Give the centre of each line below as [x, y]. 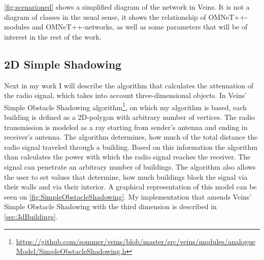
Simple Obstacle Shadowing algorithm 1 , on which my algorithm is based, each [125, 106]
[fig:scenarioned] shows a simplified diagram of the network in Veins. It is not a [127, 7]
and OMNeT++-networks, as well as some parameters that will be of [140, 27]
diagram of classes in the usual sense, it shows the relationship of [105, 17]
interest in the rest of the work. [53, 36]
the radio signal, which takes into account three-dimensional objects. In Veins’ [126, 95]
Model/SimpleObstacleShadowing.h [71, 251]
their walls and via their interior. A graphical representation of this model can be [130, 187]
